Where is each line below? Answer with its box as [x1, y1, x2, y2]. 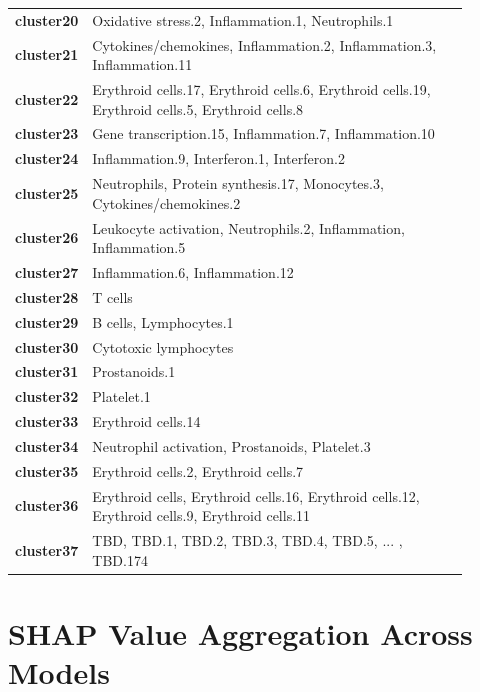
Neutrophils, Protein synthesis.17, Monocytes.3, [92, 173, 384, 194]
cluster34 [15, 435, 79, 456]
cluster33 [15, 411, 79, 432]
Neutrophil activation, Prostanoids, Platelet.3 [92, 435, 371, 456]
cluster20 [15, 9, 79, 30]
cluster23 [15, 123, 79, 144]
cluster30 [15, 336, 79, 357]
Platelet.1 [92, 386, 151, 407]
